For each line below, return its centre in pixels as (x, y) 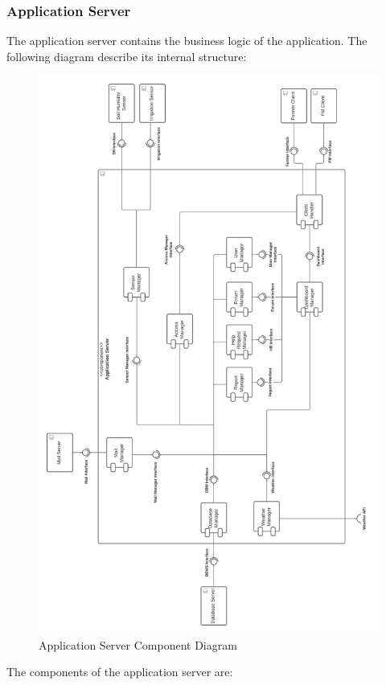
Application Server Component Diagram (138, 644)
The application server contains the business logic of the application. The (187, 41)
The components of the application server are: (120, 672)
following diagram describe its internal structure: (127, 56)
